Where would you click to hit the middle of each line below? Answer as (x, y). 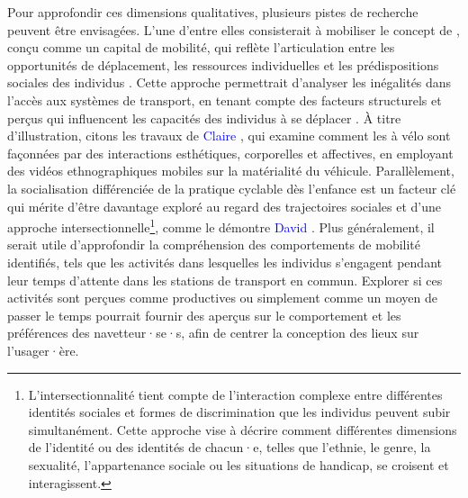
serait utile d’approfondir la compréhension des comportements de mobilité (214, 244)
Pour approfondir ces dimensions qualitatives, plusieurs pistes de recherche (213, 12)
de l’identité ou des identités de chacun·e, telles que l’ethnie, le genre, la (229, 447)
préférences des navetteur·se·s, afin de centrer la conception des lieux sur (213, 333)
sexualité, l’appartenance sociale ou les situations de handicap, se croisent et (238, 464)
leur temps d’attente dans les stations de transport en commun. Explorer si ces (225, 280)
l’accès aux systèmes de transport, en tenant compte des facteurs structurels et (225, 100)
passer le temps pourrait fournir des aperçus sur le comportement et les (204, 315)
